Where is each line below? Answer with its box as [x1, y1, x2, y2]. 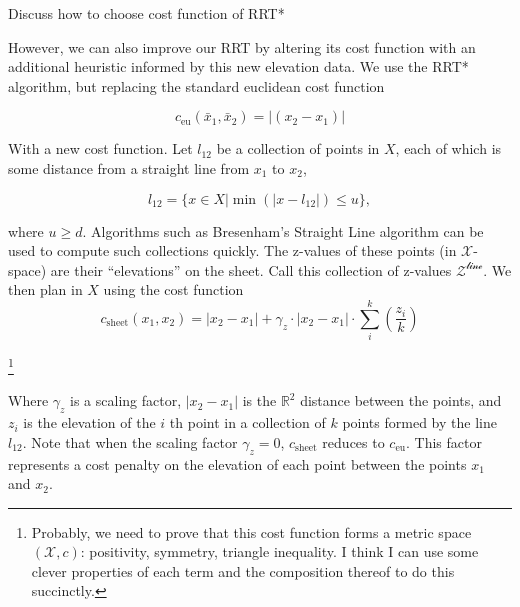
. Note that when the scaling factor [22, 431, 238, 452]
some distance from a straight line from [8, 157, 250, 178]
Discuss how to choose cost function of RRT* [8, 3, 285, 23]
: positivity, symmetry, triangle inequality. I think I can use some [80, 541, 479, 562]
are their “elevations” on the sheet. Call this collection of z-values [50, 259, 452, 280]
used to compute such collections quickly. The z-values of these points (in [8, 240, 457, 261]
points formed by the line [342, 412, 497, 433]
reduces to [322, 431, 385, 452]
